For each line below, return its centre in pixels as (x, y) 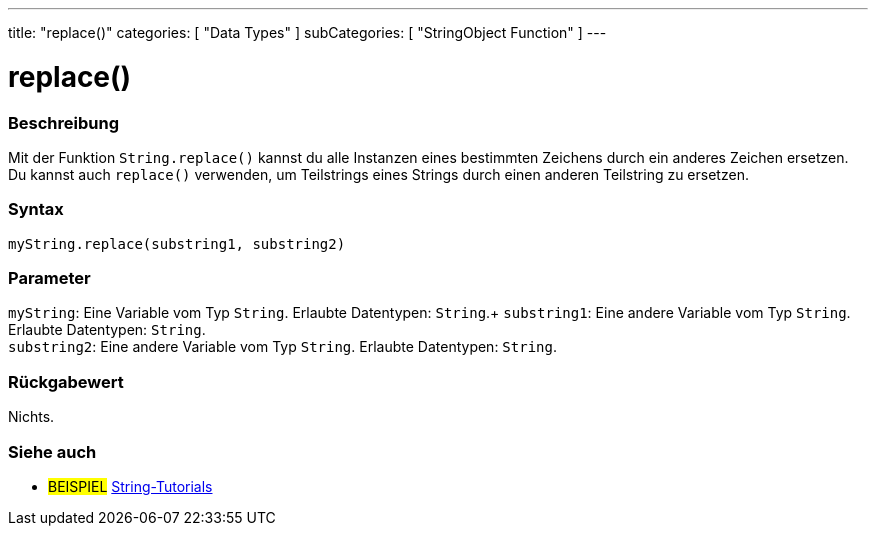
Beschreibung (64, 122)
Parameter (49, 278)
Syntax (36, 209)
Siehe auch (52, 451)
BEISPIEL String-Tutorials (130, 486)
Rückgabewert (66, 381)
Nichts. (31, 417)
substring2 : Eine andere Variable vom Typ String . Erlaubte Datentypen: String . (282, 347)
